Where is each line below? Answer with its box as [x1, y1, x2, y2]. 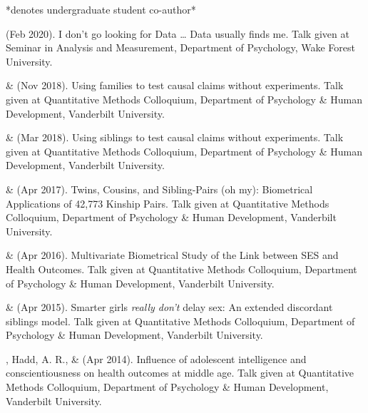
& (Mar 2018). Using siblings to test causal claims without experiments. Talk [6, 130, 344, 145]
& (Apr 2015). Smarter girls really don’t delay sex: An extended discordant [6, 300, 333, 315]
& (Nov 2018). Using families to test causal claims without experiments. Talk [6, 78, 344, 93]
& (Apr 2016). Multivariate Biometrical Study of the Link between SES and [6, 248, 339, 262]
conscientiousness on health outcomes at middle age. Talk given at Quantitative [6, 365, 354, 380]
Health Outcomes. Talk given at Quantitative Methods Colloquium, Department [6, 261, 357, 276]
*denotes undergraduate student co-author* [6, 2, 196, 16]
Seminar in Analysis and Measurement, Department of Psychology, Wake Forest [6, 40, 355, 55]
